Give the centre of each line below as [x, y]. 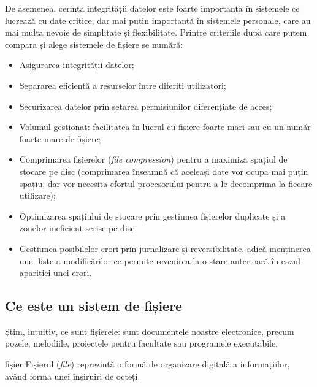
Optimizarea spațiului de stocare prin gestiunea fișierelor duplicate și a [152, 216]
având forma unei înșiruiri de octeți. [73, 376]
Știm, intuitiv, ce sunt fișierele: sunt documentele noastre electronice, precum [150, 331]
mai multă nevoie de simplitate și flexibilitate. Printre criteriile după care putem [156, 32]
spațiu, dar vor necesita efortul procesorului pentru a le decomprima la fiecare [166, 183]
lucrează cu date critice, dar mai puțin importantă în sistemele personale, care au [158, 20]
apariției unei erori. [55, 273]
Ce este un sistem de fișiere [94, 306]
